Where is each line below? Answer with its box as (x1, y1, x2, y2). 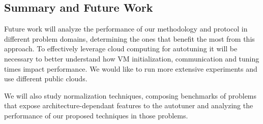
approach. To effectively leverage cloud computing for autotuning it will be (4, 43, 238, 54)
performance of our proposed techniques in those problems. (4, 110, 188, 120)
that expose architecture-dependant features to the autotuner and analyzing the (4, 100, 253, 111)
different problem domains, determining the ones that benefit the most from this (4, 33, 255, 44)
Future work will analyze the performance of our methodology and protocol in (4, 23, 248, 34)
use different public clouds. (4, 73, 87, 84)
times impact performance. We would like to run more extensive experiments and (4, 63, 257, 74)
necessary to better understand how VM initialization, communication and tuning (4, 53, 259, 64)
